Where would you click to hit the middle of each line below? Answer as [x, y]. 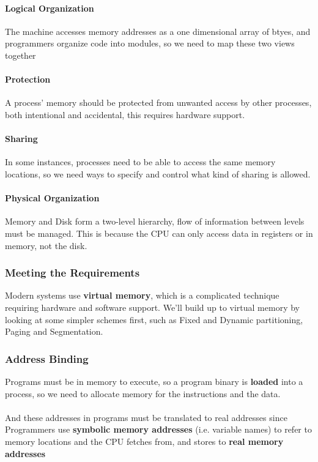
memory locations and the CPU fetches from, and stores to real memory [144, 441]
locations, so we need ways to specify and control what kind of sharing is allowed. [158, 173]
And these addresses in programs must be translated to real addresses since [146, 417]
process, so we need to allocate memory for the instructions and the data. [143, 393]
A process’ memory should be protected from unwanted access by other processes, [158, 102]
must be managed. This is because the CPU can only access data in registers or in [159, 233]
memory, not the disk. [46, 245]
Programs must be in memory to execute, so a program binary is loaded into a [154, 381]
